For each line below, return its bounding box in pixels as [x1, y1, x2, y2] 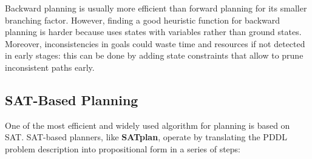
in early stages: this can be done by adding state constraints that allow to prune [5, 49, 304, 62]
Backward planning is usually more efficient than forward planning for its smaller [5, 2, 307, 14]
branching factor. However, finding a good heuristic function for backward [5, 13, 280, 26]
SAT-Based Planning [5, 90, 138, 109]
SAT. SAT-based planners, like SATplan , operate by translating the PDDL [5, 131, 288, 143]
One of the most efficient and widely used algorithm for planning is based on [5, 118, 290, 131]
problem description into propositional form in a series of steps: [5, 142, 241, 155]
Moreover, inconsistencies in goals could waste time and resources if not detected [5, 37, 305, 50]
